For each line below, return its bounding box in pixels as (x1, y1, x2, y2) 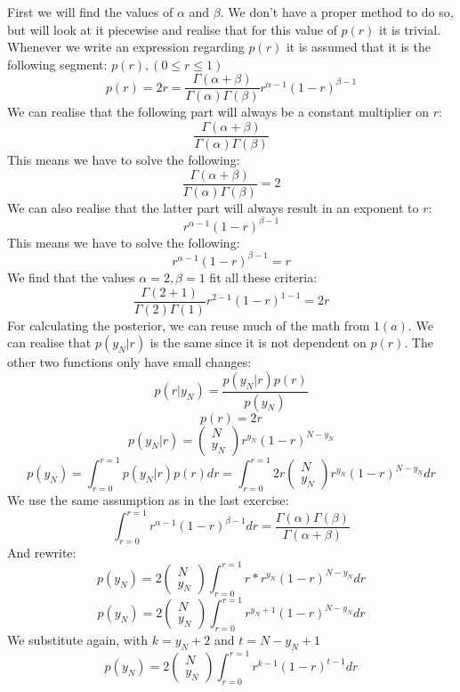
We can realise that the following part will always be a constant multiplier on (7, 102, 430, 121)
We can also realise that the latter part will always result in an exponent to (7, 198, 419, 216)
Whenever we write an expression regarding (7, 37, 245, 56)
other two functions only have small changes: (7, 353, 252, 371)
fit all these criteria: (209, 267, 318, 286)
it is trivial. (379, 20, 441, 38)
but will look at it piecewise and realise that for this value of (7, 20, 337, 38)
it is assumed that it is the (286, 37, 431, 56)
